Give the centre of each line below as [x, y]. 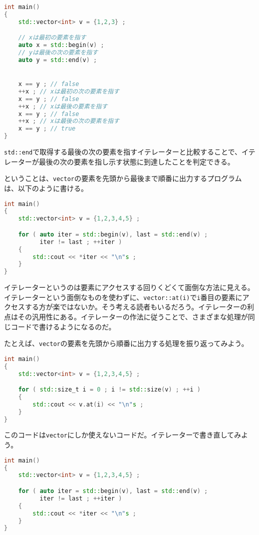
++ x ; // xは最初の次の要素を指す [69, 91]
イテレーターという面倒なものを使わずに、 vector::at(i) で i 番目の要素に [123, 297]
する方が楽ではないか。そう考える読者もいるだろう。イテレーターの [136, 307]
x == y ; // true [47, 129]
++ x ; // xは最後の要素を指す [63, 106]
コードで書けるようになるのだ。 [63, 326]
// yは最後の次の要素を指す [58, 53]
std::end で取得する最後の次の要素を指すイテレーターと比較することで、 [123, 152]
